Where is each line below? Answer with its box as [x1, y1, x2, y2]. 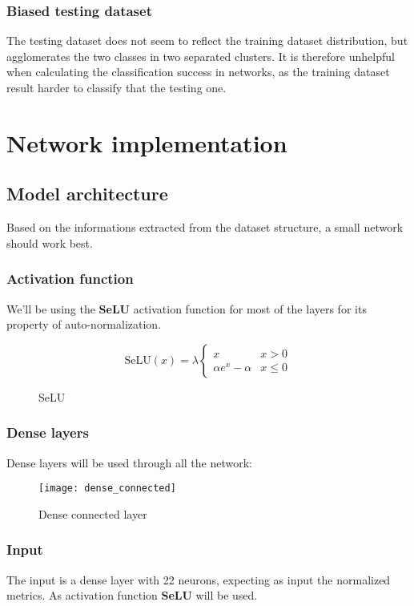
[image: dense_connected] [38, 483, 176, 495]
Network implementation [6, 126, 287, 159]
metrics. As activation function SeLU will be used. [6, 587, 258, 604]
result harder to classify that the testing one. [6, 79, 227, 95]
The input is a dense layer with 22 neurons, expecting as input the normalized [6, 571, 391, 588]
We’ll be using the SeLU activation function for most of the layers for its [6, 300, 367, 317]
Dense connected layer [38, 505, 147, 522]
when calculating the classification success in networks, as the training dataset [6, 63, 390, 80]
